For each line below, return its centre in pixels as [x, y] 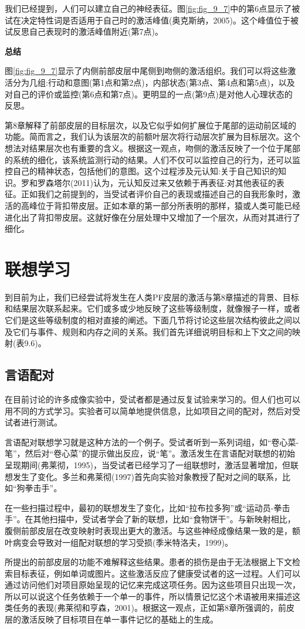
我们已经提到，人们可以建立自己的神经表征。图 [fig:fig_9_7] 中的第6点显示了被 [152, 8]
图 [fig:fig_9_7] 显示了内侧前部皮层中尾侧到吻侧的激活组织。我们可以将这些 [146, 71]
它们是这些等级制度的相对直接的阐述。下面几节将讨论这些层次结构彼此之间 [148, 320]
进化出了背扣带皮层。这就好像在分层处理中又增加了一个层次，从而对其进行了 [152, 217]
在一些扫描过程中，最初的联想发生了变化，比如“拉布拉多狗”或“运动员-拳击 [148, 507]
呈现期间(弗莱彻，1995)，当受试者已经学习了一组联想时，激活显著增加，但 [148, 464]
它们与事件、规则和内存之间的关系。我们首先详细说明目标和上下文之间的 [152, 331]
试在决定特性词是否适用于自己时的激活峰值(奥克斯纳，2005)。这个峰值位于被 [152, 20]
